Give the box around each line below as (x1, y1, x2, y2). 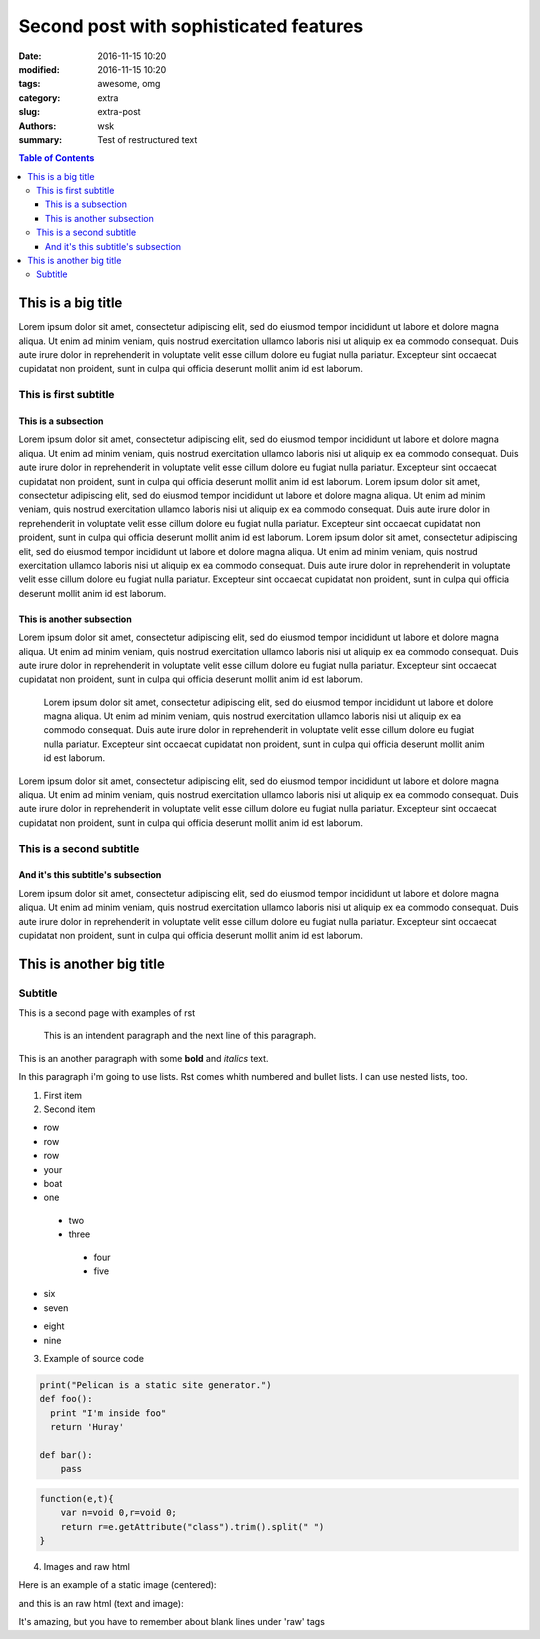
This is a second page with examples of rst (18, 1007, 195, 1019)
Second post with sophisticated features (18, 15, 364, 37)
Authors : (18, 120, 57, 132)
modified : (18, 63, 60, 75)
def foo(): (39, 1393, 93, 1405)
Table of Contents (18, 152, 95, 164)
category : (18, 91, 61, 104)
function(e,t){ (39, 1493, 114, 1504)
